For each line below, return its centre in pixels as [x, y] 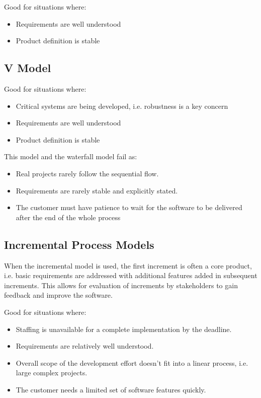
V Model [28, 68]
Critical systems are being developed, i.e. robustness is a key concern [122, 106]
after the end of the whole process [68, 217]
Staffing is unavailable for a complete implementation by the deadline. [124, 329]
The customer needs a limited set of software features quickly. [111, 389]
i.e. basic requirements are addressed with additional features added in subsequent [131, 275]
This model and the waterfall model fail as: [71, 156]
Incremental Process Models [79, 244]
